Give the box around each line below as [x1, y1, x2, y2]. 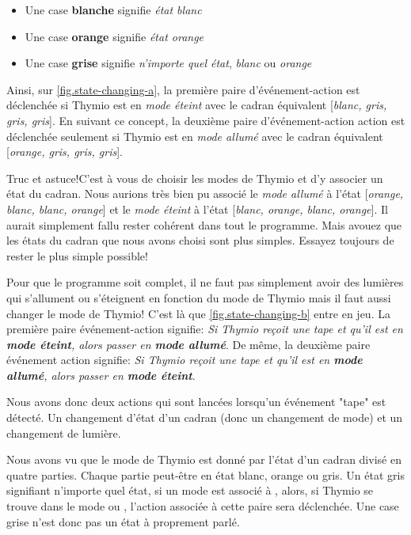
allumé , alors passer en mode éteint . [6, 366, 196, 383]
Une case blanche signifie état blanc [25, 2, 202, 17]
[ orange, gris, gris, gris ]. [6, 143, 123, 160]
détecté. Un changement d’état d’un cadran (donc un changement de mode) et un [6, 409, 403, 426]
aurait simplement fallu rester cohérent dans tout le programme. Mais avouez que [6, 216, 402, 233]
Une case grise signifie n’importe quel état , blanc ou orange [25, 55, 312, 71]
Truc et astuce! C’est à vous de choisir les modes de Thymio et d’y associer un [6, 169, 383, 186]
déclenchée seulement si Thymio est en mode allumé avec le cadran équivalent [6, 127, 383, 144]
